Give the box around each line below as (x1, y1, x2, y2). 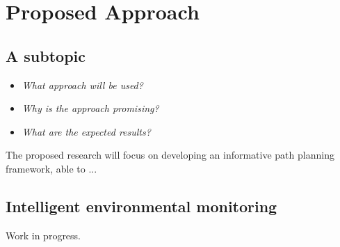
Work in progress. (6, 228, 81, 242)
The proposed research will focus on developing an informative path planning (6, 148, 334, 162)
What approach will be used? (22, 77, 143, 92)
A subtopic (6, 45, 86, 66)
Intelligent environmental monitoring (6, 195, 277, 216)
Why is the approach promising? (22, 101, 159, 115)
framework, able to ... (6, 161, 97, 175)
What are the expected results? (22, 124, 151, 138)
